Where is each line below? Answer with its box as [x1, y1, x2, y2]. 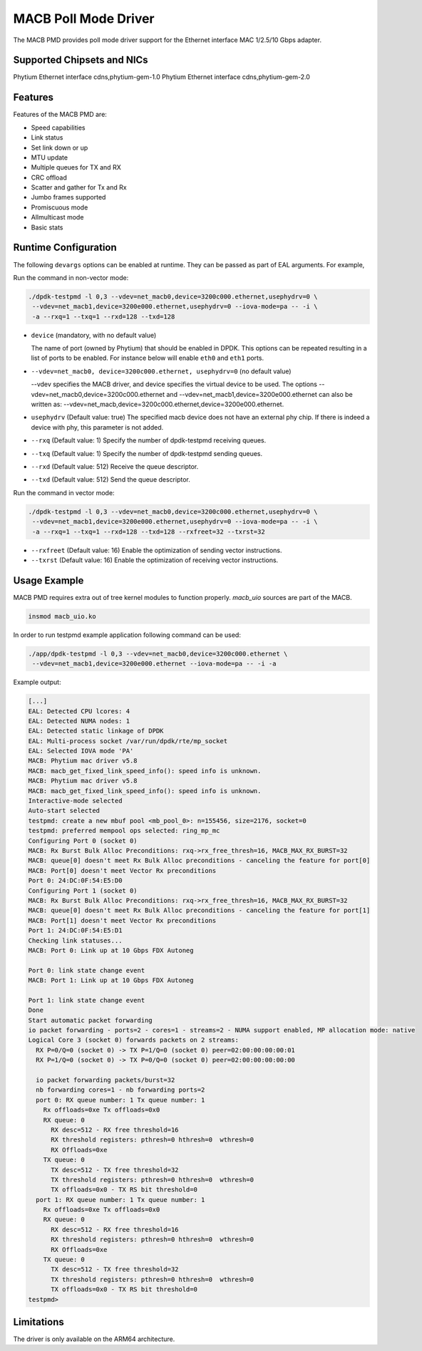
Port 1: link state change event [28, 996, 145, 1004]
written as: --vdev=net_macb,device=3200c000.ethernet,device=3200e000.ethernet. [31, 400, 284, 409]
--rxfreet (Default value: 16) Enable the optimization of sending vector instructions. [31, 546, 282, 554]
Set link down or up [31, 143, 88, 152]
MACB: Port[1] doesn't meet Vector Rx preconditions [28, 916, 217, 924]
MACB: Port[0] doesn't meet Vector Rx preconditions [28, 866, 217, 874]
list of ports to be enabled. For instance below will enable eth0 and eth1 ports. [31, 353, 264, 363]
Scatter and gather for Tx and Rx [31, 183, 128, 192]
